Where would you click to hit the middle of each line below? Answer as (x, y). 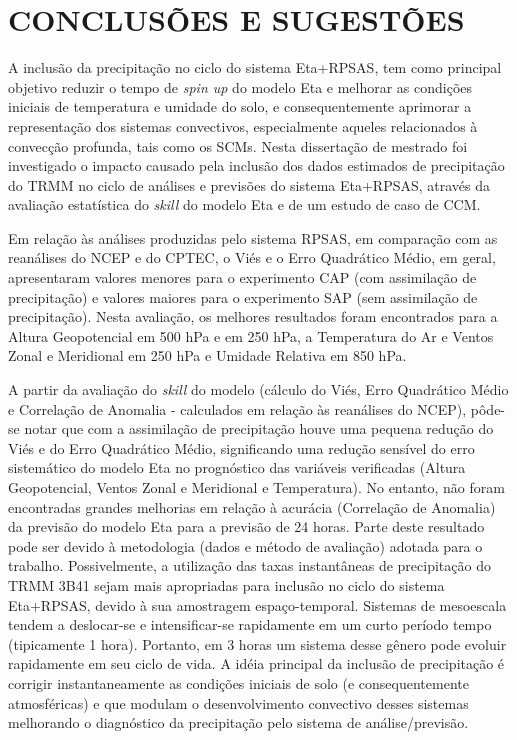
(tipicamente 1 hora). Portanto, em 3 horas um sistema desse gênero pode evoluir (257, 643)
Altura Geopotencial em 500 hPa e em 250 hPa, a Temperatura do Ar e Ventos (251, 335)
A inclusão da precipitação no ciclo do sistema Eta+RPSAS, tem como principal (255, 67)
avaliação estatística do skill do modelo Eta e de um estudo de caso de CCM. (244, 204)
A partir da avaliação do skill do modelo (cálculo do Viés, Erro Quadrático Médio (258, 389)
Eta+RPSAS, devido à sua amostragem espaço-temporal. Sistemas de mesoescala (257, 604)
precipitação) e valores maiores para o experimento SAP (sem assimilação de (243, 296)
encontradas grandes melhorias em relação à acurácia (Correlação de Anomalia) (252, 506)
